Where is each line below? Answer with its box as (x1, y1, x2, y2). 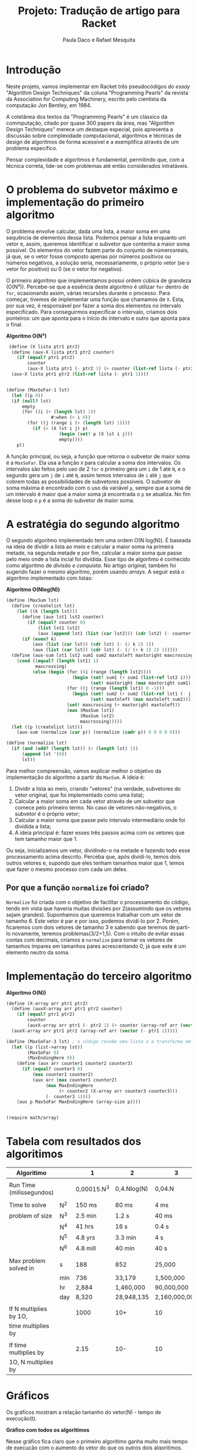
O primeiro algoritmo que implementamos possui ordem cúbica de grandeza (6, 277, 192, 284)
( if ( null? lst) (11, 398, 51, 404)
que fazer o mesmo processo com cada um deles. (6, 865, 128, 873)
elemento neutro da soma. (6, 949, 70, 956)
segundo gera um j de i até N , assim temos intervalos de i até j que (6, 471, 172, 478)
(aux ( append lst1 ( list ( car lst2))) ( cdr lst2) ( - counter (37, 630, 192, 636)
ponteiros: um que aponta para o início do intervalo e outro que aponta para (6, 315, 190, 322)
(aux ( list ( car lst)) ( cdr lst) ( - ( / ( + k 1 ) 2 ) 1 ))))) (32, 647, 178, 653)
